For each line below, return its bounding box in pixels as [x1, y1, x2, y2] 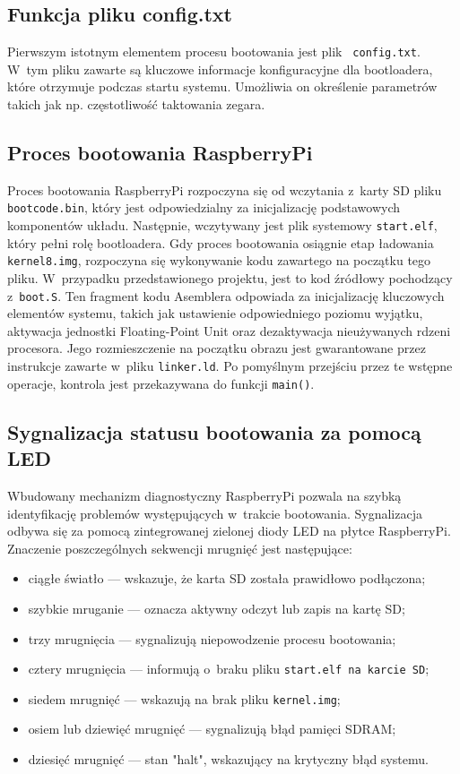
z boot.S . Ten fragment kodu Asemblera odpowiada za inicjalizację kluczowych [7, 286, 445, 305]
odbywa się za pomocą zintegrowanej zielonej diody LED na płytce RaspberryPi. [7, 521, 451, 540]
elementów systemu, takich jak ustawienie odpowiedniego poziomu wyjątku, [7, 304, 423, 322]
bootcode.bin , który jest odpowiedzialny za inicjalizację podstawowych [7, 198, 401, 217]
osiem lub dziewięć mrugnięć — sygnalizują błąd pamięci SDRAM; [28, 719, 396, 738]
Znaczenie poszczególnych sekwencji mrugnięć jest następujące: [7, 538, 352, 557]
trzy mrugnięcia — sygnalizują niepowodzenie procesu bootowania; [28, 629, 396, 648]
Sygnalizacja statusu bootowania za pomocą [7, 417, 421, 445]
